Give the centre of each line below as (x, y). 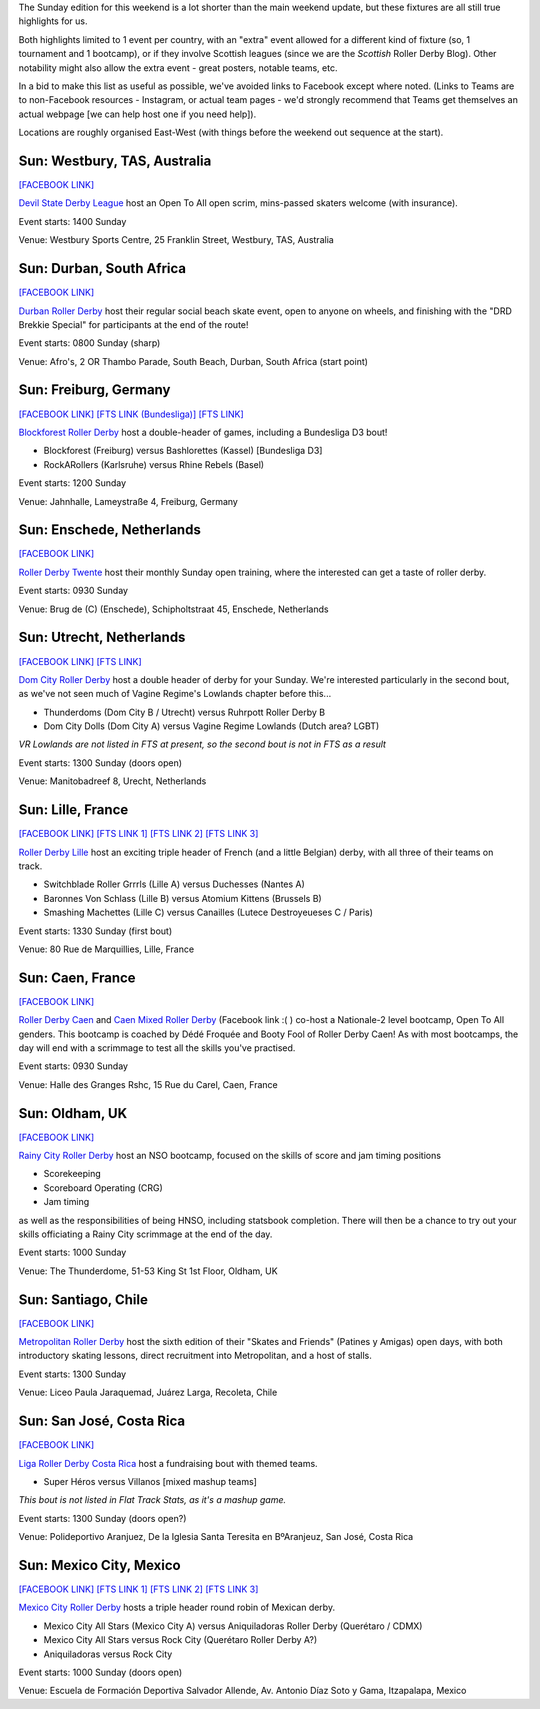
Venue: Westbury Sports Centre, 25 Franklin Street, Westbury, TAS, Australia (176, 240)
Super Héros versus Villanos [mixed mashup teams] (150, 1481)
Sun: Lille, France (73, 810)
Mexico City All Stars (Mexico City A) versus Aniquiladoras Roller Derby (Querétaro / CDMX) (233, 1626)
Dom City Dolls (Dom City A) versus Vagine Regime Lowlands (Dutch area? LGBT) (211, 726)
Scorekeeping (72, 1174)
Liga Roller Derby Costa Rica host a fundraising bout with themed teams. (168, 1463)
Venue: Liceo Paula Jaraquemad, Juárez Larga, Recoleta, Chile (148, 1392)
